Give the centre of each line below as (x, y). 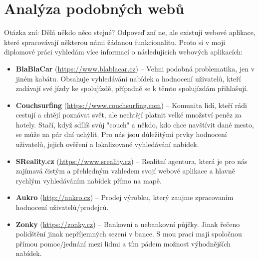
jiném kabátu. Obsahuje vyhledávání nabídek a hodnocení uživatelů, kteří (128, 78)
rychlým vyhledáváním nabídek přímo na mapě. (89, 180)
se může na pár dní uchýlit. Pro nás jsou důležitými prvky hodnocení (121, 134)
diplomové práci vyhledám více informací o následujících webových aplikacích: (124, 52)
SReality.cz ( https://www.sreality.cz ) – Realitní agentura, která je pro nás (131, 161)
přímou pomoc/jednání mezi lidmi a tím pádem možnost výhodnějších (123, 243)
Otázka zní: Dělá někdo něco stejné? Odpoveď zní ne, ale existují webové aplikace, (130, 32)
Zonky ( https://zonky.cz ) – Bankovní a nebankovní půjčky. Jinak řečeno (128, 224)
